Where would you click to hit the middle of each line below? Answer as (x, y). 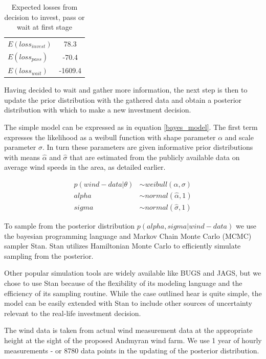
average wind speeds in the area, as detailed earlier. (85, 167)
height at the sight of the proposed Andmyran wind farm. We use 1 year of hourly (133, 340)
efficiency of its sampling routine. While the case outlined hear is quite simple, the (133, 293)
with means (22, 157)
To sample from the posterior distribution (70, 226)
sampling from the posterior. (49, 255)
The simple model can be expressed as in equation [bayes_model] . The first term (131, 127)
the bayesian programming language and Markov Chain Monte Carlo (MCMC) (128, 235)
